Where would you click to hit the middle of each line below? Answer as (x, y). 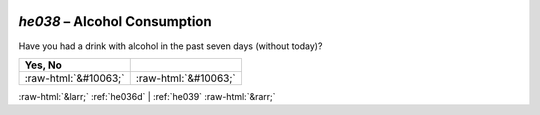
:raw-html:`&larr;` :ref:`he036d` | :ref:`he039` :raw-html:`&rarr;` (147, 96)
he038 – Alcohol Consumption (115, 21)
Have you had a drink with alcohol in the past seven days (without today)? (170, 46)
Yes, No (43, 65)
